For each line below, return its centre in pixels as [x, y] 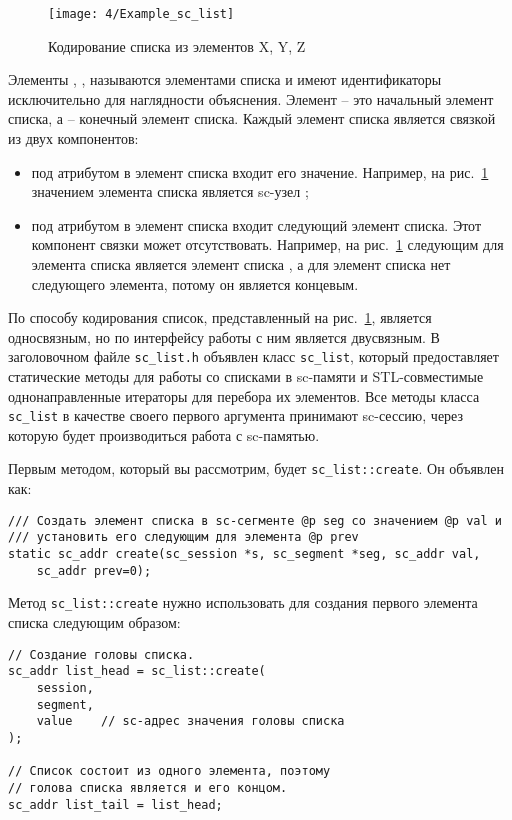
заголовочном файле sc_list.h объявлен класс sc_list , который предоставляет [253, 356]
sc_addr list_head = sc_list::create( [137, 671]
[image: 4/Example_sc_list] [141, 14]
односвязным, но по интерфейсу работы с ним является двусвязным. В [224, 336]
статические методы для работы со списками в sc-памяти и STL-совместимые [246, 376]
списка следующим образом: [94, 622]
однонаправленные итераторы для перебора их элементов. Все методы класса [244, 395]
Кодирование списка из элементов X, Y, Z [177, 45]
